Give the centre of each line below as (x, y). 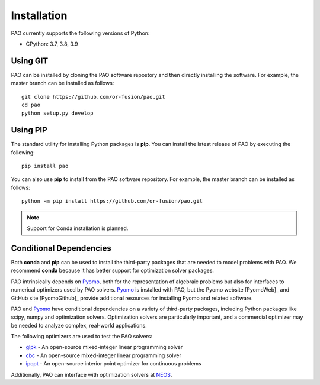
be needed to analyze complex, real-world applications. (79, 325)
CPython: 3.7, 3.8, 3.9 (52, 44)
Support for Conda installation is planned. (78, 228)
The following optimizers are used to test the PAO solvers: (82, 337)
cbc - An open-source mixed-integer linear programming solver (104, 355)
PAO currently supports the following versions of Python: (80, 33)
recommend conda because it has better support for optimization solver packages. (113, 271)
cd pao (31, 105)
